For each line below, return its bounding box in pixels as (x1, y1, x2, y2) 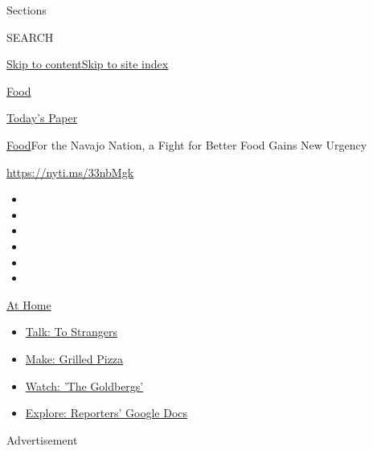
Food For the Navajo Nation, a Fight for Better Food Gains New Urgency (6, 136, 367, 153)
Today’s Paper (6, 109, 78, 126)
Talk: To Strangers (25, 323, 117, 340)
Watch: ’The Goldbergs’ (25, 377, 144, 394)
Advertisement (6, 431, 78, 448)
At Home (6, 296, 51, 313)
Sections (6, 2, 47, 18)
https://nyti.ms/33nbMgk (6, 163, 134, 180)
